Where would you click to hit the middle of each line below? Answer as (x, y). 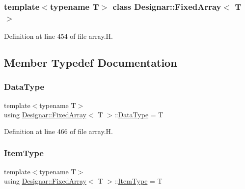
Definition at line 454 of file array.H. (58, 36)
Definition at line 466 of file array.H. (58, 131)
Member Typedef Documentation (91, 63)
